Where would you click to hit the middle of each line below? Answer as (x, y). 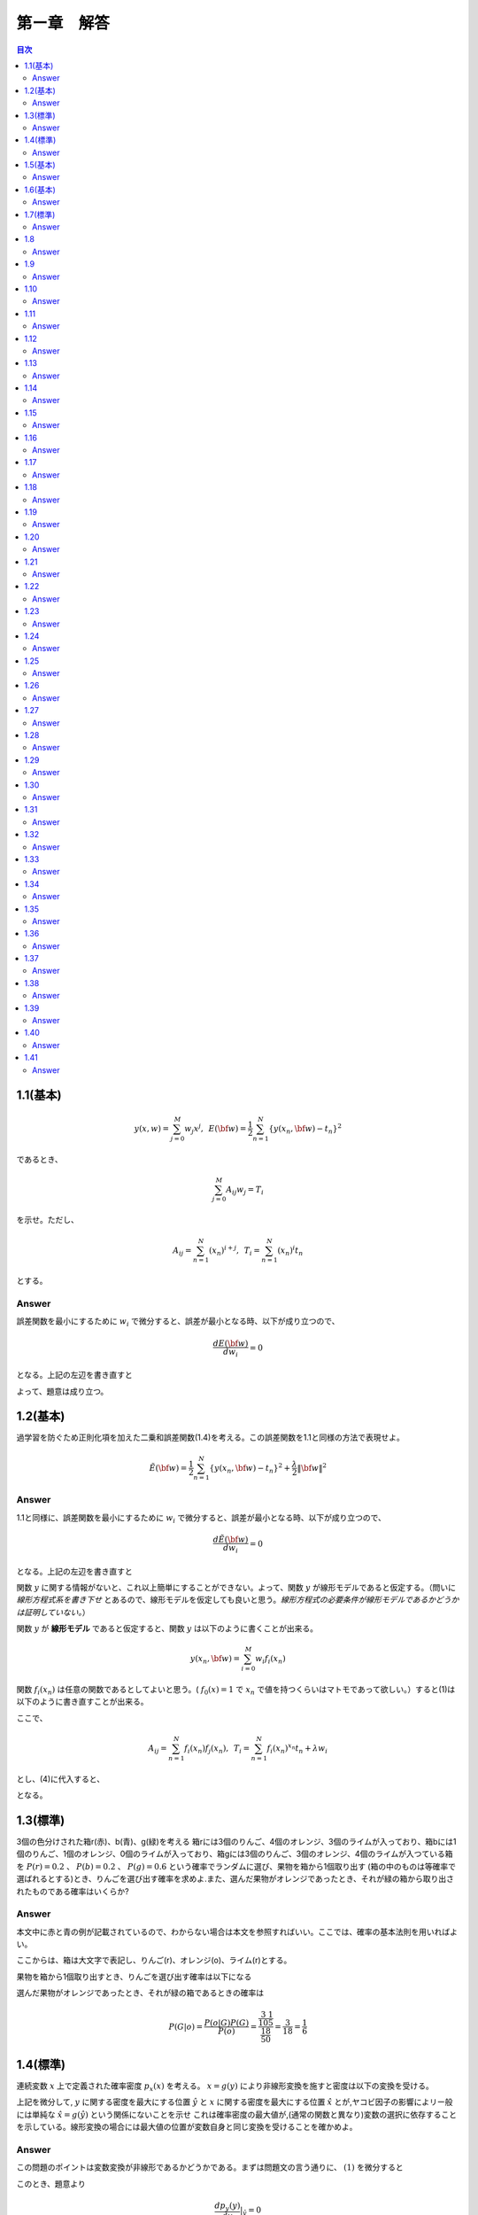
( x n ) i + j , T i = (235, 1250)
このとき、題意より (51, 2183)
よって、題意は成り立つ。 (62, 1391)
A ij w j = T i (245, 1190)
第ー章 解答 (63, 23)
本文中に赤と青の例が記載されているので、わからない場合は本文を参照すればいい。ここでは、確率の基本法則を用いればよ (237, 1931)
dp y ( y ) (227, 2206)
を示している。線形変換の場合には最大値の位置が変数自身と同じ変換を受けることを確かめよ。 (187, 2127)
